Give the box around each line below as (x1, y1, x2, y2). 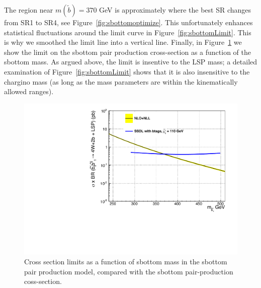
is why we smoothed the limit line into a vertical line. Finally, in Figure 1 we (4, 37, 242, 47)
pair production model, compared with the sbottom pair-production (24, 266, 233, 276)
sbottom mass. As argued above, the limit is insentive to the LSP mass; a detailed (4, 56, 257, 67)
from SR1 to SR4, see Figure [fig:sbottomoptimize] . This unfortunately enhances (4, 17, 253, 27)
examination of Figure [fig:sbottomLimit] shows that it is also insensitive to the (4, 66, 250, 77)
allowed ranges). (4, 86, 54, 97)
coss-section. (24, 276, 62, 286)
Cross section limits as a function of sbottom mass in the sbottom (24, 256, 227, 266)
